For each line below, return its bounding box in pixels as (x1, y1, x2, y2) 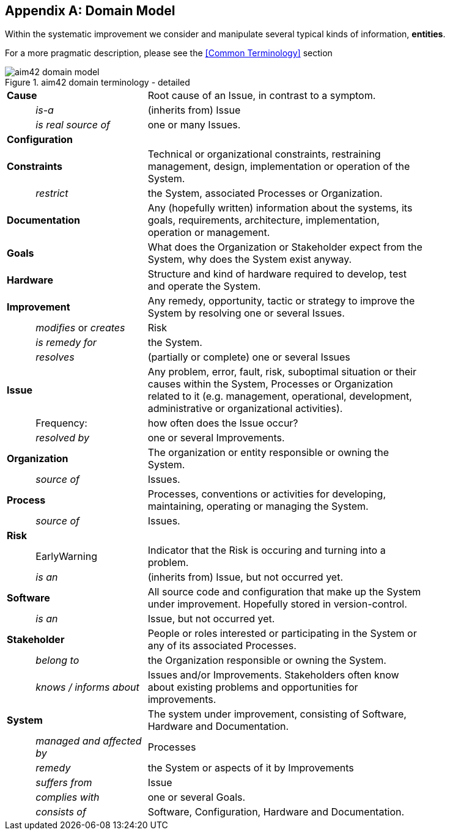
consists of (35, 806, 86, 818)
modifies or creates (35, 322, 125, 334)
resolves (35, 351, 75, 364)
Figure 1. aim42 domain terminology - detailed (5, 77, 190, 88)
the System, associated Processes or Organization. (147, 187, 383, 200)
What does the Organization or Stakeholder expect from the (147, 241, 422, 254)
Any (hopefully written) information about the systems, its (147, 202, 413, 215)
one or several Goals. (147, 791, 246, 804)
